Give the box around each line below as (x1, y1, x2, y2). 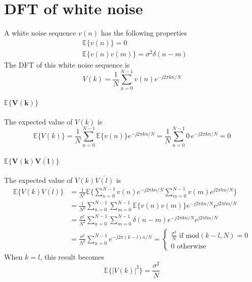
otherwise (177, 242, 206, 250)
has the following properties (101, 27, 187, 38)
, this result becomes (40, 251, 104, 262)
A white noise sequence (4, 27, 76, 38)
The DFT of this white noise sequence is (4, 59, 130, 70)
